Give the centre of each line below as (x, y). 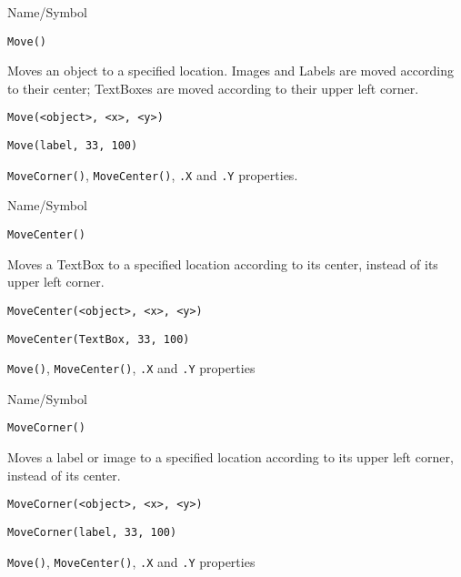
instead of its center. (64, 475)
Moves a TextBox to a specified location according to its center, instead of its (223, 263)
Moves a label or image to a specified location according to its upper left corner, (230, 457)
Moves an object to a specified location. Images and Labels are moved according (230, 71)
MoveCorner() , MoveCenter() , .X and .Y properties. (153, 174)
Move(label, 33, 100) (73, 146)
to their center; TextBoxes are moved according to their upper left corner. (213, 88)
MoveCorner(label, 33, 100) (92, 532)
